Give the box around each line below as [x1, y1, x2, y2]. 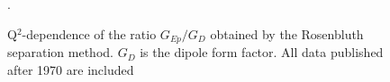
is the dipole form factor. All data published [140, 43, 384, 61]
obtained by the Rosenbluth [210, 24, 364, 43]
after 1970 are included [7, 60, 134, 78]
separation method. [7, 43, 113, 61]
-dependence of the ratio [22, 24, 157, 43]
